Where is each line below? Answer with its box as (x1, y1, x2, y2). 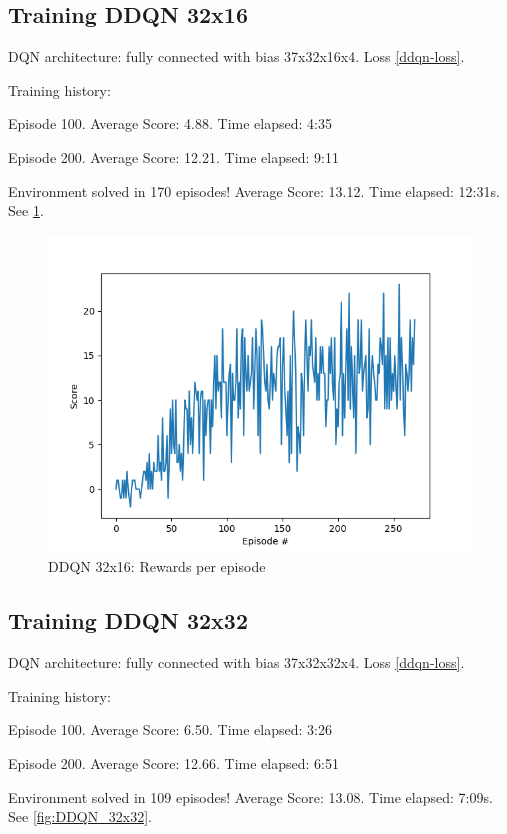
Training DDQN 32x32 (8, 605, 249, 636)
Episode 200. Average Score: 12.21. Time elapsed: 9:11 (8, 146, 339, 167)
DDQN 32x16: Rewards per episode (48, 556, 266, 577)
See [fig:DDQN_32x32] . (8, 806, 152, 827)
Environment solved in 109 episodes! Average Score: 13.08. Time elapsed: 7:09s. (8, 786, 493, 807)
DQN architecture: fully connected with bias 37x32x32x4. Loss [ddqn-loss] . (8, 652, 465, 673)
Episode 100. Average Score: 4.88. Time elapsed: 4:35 (8, 113, 332, 134)
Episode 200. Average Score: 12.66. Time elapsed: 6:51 (8, 752, 339, 773)
